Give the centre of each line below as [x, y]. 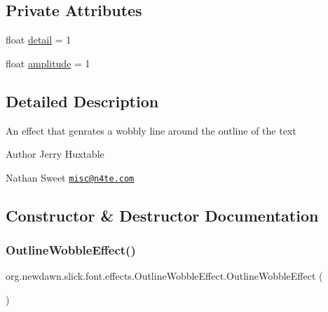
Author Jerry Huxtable [55, 154]
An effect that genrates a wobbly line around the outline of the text [151, 130]
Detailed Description [82, 101]
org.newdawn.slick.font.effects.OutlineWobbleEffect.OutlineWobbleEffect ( [164, 276]
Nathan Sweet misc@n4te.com [70, 177]
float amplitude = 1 [48, 63]
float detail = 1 [39, 40]
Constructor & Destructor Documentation [162, 215]
